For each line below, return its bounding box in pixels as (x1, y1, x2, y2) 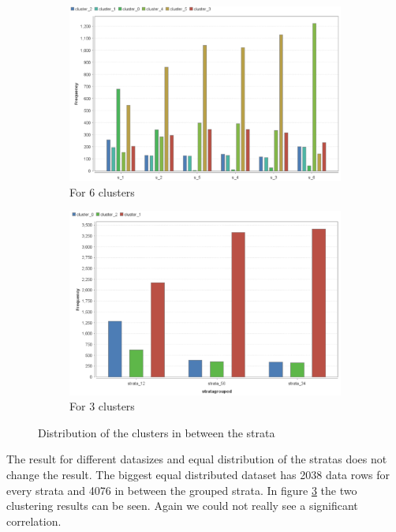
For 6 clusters (69, 183, 135, 200)
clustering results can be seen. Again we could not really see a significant (6, 497, 358, 514)
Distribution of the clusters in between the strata (38, 424, 275, 440)
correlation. (6, 512, 62, 529)
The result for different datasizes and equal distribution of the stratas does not (6, 451, 387, 467)
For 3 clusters (69, 398, 135, 414)
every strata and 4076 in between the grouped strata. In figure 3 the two (6, 481, 357, 498)
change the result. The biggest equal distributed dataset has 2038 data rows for (6, 466, 390, 483)
